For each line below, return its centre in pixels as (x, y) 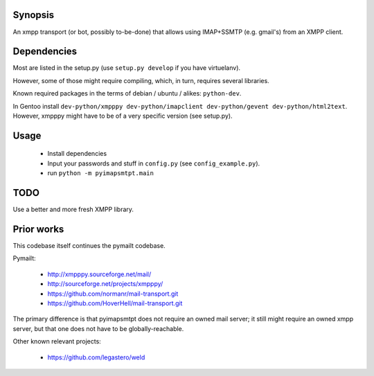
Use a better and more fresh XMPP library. (73, 209)
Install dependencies (77, 154)
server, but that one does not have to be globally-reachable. (98, 328)
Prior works (38, 229)
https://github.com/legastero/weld (96, 357)
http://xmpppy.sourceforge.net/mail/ (99, 274)
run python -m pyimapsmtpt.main (100, 173)
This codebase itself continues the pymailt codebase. (89, 245)
